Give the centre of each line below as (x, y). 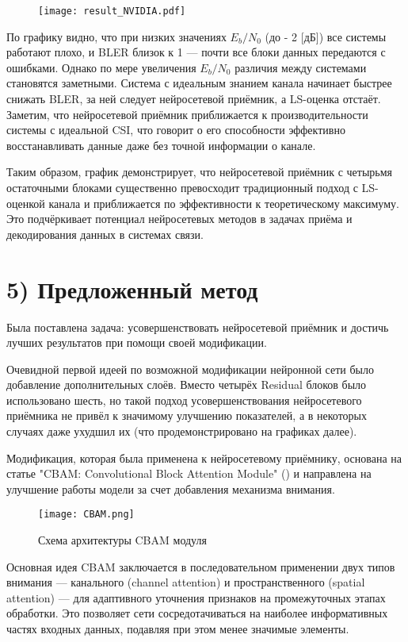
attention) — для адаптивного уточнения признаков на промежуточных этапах (196, 597)
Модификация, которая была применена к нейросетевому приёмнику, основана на (204, 457)
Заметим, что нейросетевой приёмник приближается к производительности (187, 114)
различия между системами (301, 67)
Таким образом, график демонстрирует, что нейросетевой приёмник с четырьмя (199, 172)
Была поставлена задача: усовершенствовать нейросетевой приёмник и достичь (198, 327)
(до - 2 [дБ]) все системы (326, 36)
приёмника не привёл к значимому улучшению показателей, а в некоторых (187, 415)
